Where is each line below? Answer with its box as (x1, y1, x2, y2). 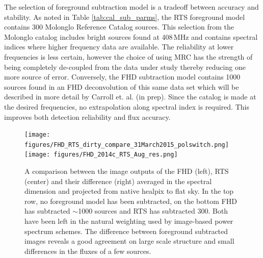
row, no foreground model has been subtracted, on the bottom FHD (24, 195, 237, 206)
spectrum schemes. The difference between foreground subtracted (24, 225, 228, 236)
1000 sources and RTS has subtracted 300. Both (78, 205, 228, 216)
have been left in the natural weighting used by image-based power (24, 216, 233, 226)
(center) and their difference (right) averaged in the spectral (24, 175, 212, 186)
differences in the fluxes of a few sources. (24, 245, 151, 256)
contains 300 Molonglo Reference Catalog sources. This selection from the (4, 21, 234, 32)
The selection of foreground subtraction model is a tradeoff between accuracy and (4, 2, 259, 12)
